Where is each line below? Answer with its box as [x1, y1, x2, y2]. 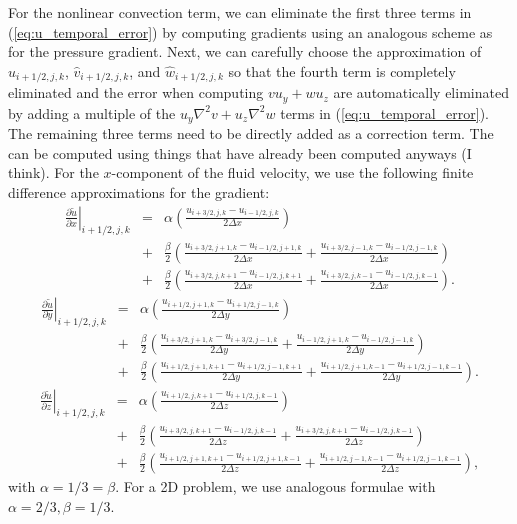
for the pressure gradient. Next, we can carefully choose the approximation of [8, 41, 482, 62]
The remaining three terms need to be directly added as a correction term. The [8, 123, 494, 144]
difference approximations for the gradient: [8, 181, 270, 202]
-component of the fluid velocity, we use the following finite [111, 162, 474, 183]
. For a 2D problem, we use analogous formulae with [115, 476, 436, 497]
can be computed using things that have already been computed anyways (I [8, 142, 472, 163]
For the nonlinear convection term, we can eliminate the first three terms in [8, 2, 472, 22]
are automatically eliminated [333, 82, 509, 103]
